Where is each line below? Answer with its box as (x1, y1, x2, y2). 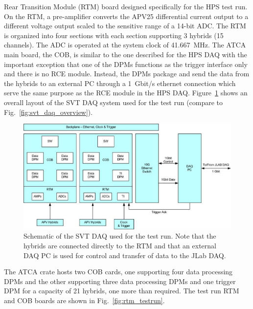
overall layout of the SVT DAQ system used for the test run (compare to (4, 97, 223, 107)
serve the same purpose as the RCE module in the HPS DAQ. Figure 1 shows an (4, 88, 248, 98)
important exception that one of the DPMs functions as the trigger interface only (4, 59, 248, 69)
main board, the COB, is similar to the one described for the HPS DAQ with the (4, 49, 247, 59)
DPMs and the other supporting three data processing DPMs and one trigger (4, 276, 236, 286)
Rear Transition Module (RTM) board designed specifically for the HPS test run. (4, 1, 248, 11)
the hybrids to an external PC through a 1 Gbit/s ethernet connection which (4, 78, 236, 88)
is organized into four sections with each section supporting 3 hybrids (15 (4, 30, 224, 40)
